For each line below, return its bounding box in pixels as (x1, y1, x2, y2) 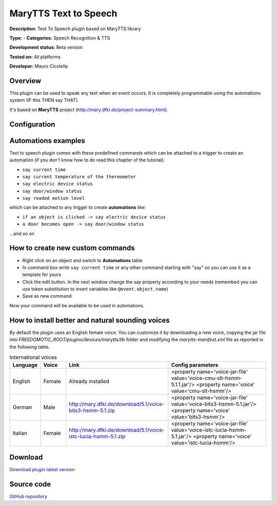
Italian (12, 430, 28, 437)
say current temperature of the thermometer (22, 174, 136, 179)
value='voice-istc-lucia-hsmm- (171, 427, 247, 434)
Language (12, 362, 38, 369)
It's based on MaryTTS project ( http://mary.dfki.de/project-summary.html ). (9, 107, 168, 113)
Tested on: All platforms (9, 54, 61, 60)
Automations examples (9, 136, 86, 145)
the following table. (9, 344, 50, 350)
